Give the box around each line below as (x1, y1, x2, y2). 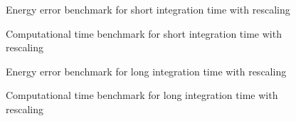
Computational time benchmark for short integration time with (6, 26, 282, 41)
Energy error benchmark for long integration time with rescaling (6, 63, 287, 78)
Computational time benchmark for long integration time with (6, 88, 278, 102)
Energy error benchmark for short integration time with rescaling (6, 2, 290, 16)
